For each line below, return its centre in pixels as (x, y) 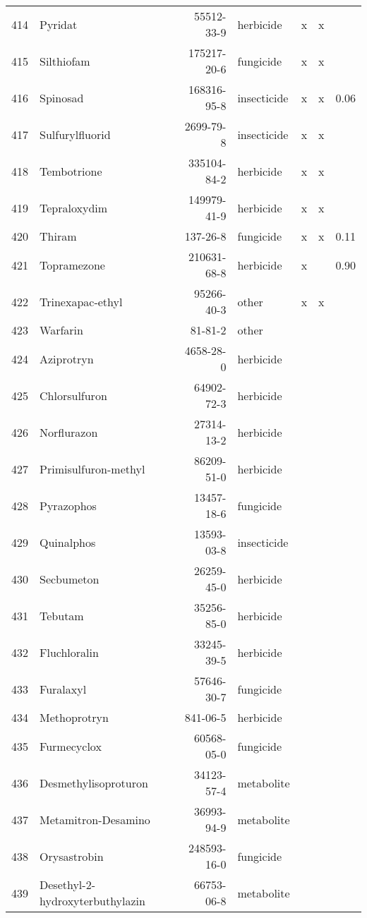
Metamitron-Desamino (95, 819)
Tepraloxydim (74, 207)
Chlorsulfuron (73, 395)
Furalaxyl (63, 689)
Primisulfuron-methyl (92, 469)
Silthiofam (65, 61)
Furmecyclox (71, 746)
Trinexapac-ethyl (81, 301)
